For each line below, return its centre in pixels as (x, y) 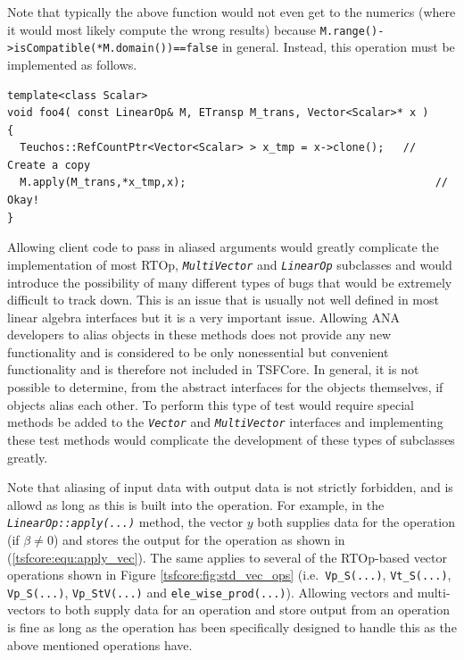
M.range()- (352, 31)
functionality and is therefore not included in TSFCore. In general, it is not (213, 369)
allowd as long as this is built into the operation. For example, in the (196, 504)
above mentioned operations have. (100, 644)
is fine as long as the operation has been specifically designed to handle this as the (232, 627)
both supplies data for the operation (356, 522)
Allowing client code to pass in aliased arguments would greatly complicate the (223, 247)
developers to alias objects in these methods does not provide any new (199, 334)
